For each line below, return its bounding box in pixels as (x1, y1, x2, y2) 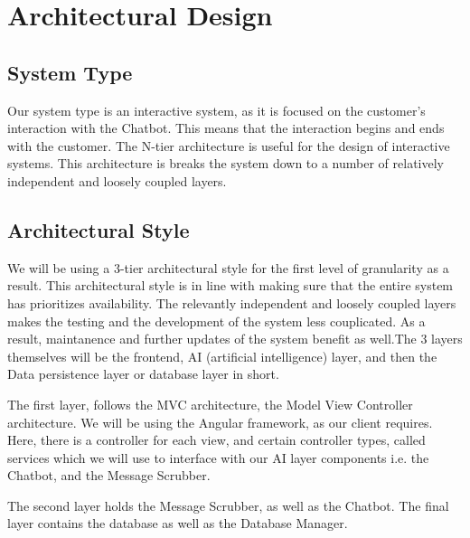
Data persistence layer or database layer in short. (7, 364, 279, 383)
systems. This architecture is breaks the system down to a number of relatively (7, 154, 444, 173)
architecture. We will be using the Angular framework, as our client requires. (7, 412, 433, 431)
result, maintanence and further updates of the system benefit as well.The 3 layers (7, 329, 463, 348)
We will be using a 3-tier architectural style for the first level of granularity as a (7, 258, 449, 277)
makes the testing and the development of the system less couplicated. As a (7, 311, 426, 330)
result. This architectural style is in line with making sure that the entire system (7, 276, 454, 295)
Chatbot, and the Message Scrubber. (7, 466, 211, 485)
